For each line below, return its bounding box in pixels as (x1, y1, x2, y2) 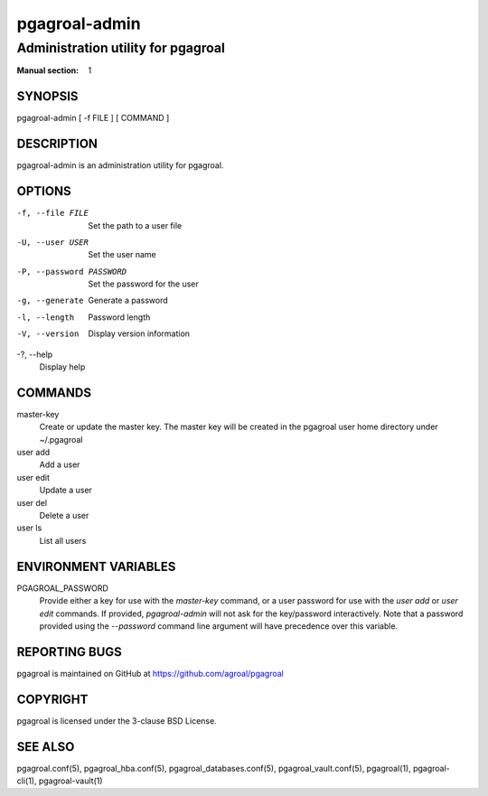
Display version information (88, 328, 190, 339)
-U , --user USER (16, 237, 89, 248)
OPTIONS (16, 183, 71, 199)
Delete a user (39, 510, 89, 521)
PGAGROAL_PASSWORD (16, 583, 108, 594)
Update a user (39, 484, 92, 496)
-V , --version (16, 329, 80, 339)
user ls (16, 522, 42, 533)
